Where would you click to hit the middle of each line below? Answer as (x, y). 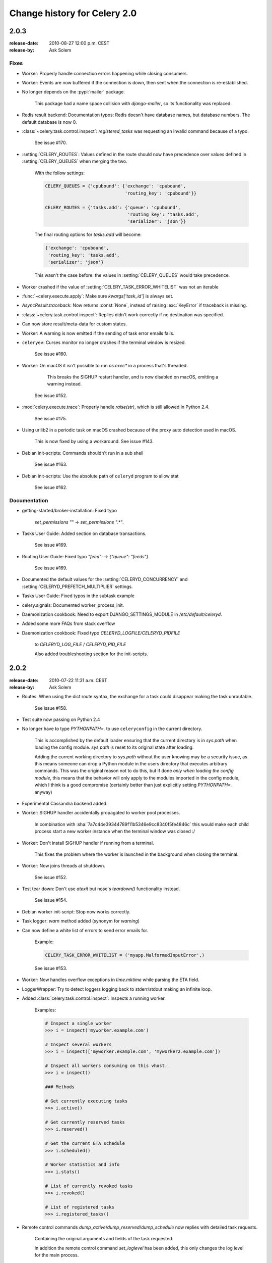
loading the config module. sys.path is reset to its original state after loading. (114, 747)
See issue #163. (51, 464)
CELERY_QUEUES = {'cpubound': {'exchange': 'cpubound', (116, 186)
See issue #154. (51, 900)
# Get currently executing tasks (86, 1101)
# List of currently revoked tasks (89, 1186)
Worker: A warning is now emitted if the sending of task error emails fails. (98, 333)
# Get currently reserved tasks (85, 1122)
